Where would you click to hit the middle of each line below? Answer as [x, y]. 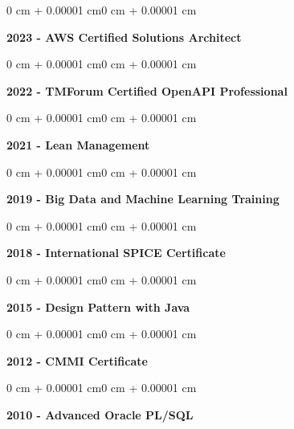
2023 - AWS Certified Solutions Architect [124, 37]
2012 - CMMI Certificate [77, 360]
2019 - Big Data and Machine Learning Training [143, 199]
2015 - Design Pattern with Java [98, 306]
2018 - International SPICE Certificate [116, 253]
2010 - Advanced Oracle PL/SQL [100, 414]
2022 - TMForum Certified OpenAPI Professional [147, 90]
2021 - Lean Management [78, 144]
